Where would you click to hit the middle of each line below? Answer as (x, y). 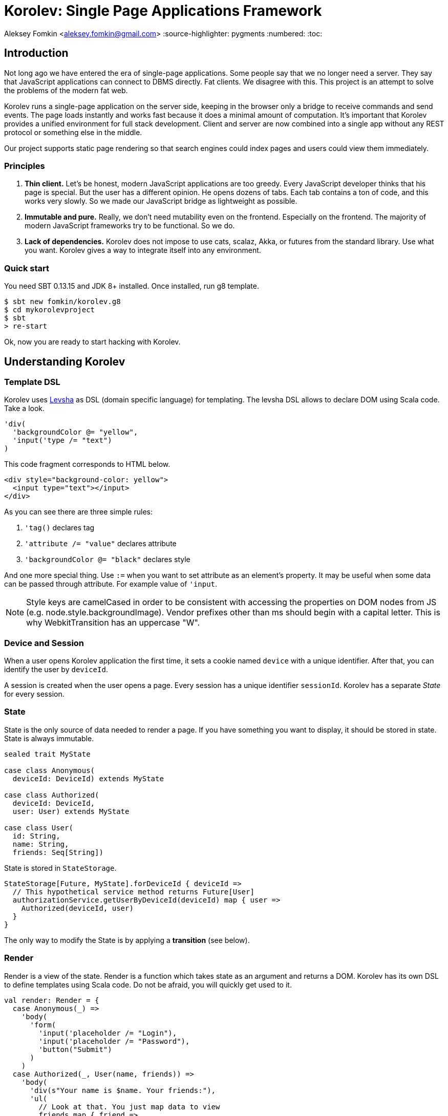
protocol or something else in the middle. (73, 132)
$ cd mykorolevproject (50, 310)
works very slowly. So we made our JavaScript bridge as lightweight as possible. (161, 201)
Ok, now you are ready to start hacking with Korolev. (92, 342)
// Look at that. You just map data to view (129, 1107)
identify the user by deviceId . (56, 670)
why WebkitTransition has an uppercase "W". (113, 623)
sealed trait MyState (47, 754)
